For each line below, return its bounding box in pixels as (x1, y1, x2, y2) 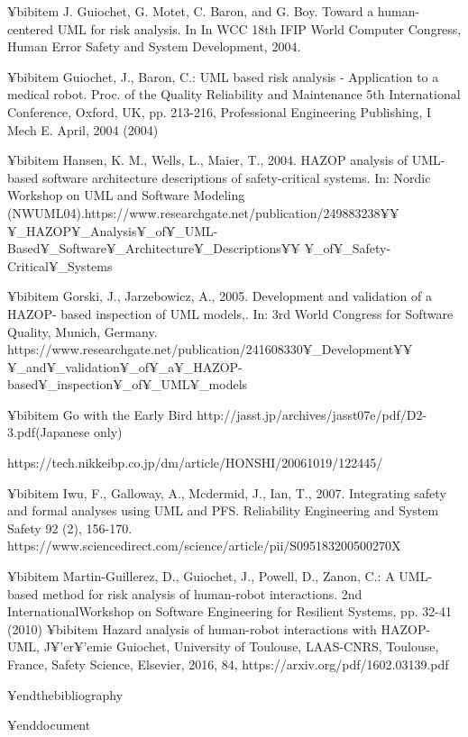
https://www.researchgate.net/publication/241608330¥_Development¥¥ (7, 340, 413, 359)
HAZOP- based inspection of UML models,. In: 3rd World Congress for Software (7, 304, 454, 323)
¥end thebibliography (7, 685, 124, 704)
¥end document (7, 715, 91, 734)
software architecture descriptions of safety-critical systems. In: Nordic (41, 168, 431, 187)
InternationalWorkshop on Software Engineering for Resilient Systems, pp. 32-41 (7, 602, 452, 621)
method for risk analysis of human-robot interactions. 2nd (41, 584, 362, 603)
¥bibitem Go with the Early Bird (7, 405, 193, 423)
